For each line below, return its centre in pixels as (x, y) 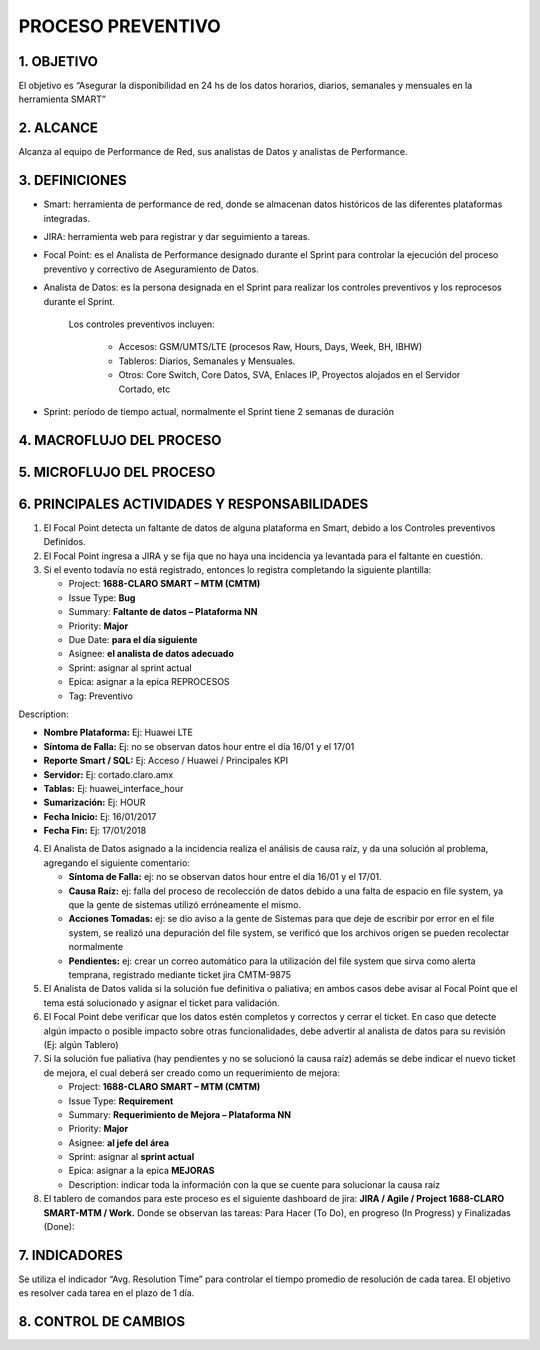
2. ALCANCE (58, 128)
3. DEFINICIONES (72, 180)
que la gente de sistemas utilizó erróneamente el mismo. (185, 905)
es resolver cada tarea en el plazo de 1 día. (106, 1293)
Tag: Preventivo (101, 696)
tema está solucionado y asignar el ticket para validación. (161, 1002)
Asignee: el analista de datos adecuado (151, 654)
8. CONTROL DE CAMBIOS (101, 1321)
